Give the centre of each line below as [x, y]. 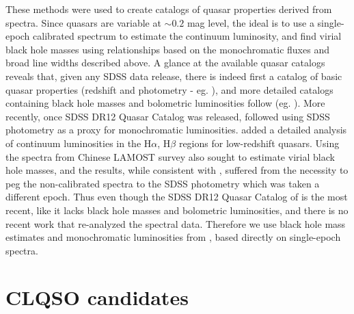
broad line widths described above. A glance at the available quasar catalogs [165, 63]
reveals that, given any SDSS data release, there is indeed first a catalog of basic [174, 76]
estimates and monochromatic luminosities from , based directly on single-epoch [173, 237]
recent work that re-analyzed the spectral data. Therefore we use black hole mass [176, 223]
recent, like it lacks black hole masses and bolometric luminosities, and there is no [177, 210]
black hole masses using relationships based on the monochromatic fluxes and [167, 49]
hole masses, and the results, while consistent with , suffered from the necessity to [177, 170]
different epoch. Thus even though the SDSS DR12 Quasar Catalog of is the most [177, 197]
